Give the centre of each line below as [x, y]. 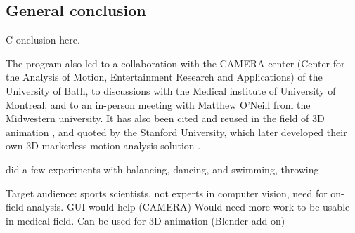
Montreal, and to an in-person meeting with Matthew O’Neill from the [158, 104]
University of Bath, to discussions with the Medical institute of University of [171, 90]
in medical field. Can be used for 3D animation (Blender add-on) [146, 220]
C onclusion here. [43, 40]
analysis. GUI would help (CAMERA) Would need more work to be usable [188, 207]
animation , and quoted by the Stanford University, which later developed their [176, 132]
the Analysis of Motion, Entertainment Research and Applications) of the [164, 77]
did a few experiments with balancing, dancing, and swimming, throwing [162, 169]
